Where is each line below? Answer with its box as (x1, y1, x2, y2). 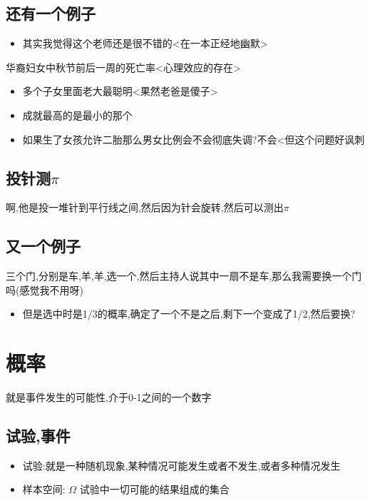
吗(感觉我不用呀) (6, 282, 83, 297)
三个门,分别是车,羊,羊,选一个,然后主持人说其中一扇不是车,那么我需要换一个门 (6, 268, 362, 283)
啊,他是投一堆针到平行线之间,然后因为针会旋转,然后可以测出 (6, 200, 284, 215)
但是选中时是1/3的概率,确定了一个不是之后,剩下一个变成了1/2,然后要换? (22, 306, 356, 321)
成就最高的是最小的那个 (22, 107, 133, 122)
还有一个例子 (6, 2, 96, 24)
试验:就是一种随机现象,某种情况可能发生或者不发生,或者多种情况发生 (22, 457, 341, 472)
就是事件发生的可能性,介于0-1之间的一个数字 (6, 390, 212, 405)
